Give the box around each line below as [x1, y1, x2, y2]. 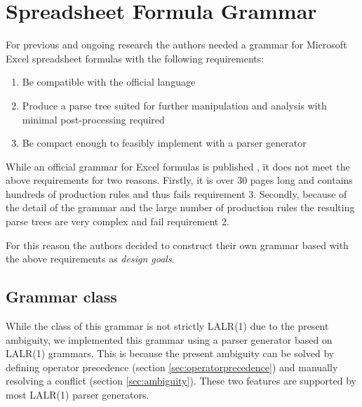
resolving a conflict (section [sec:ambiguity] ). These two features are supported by [6, 373, 356, 388]
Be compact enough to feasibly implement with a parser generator [22, 135, 307, 150]
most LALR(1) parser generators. [6, 387, 149, 402]
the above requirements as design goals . [6, 251, 175, 266]
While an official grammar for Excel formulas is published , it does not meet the [6, 159, 350, 173]
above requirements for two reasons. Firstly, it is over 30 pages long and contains [6, 173, 353, 187]
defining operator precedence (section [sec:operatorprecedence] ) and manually [6, 359, 338, 374]
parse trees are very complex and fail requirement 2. [6, 214, 229, 229]
